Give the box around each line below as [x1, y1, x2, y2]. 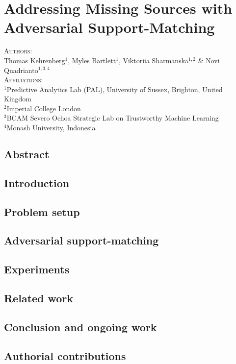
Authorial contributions [4, 348, 126, 363]
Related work [4, 290, 74, 305]
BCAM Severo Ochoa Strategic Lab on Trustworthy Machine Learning [6, 113, 219, 123]
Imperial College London [6, 103, 81, 113]
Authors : [4, 46, 32, 56]
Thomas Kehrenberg [4, 55, 65, 65]
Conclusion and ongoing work [4, 319, 157, 334]
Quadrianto [4, 65, 38, 75]
